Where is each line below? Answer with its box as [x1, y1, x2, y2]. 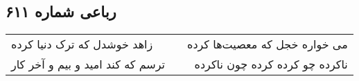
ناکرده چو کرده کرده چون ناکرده [194, 56, 348, 73]
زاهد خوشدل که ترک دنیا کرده [11, 36, 153, 53]
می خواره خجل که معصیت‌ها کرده [187, 36, 348, 53]
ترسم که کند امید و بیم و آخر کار [11, 56, 166, 73]
